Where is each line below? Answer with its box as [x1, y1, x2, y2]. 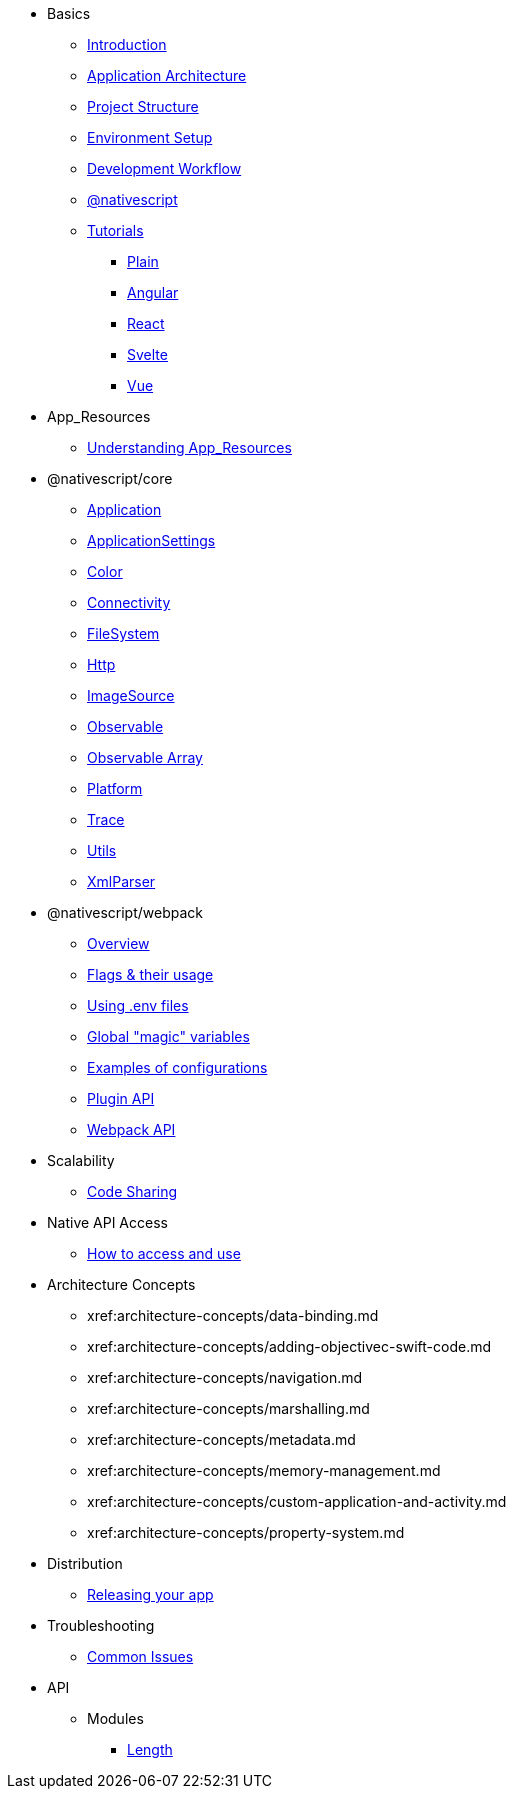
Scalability [47, 1152, 115, 1169]
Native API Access [47, 1214, 168, 1231]
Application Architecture [87, 67, 247, 84]
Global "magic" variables [87, 1028, 250, 1045]
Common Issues [87, 1648, 194, 1665]
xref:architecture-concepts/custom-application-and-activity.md [87, 1493, 507, 1510]
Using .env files [87, 997, 189, 1014]
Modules [87, 1710, 144, 1727]
